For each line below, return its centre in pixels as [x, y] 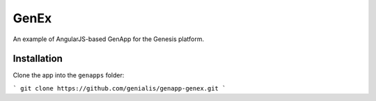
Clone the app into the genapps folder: [69, 75]
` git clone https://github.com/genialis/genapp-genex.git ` [119, 88]
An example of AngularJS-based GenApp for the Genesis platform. [109, 39]
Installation [38, 59]
